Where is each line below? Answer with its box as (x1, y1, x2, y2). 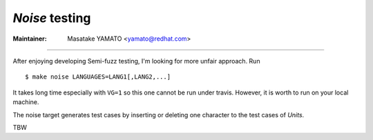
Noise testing (12, 10, 91, 26)
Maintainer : (12, 34, 48, 43)
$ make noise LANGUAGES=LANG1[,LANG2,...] (25, 73, 171, 81)
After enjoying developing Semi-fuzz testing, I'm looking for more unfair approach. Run (12, 57, 260, 65)
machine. (12, 98, 39, 106)
